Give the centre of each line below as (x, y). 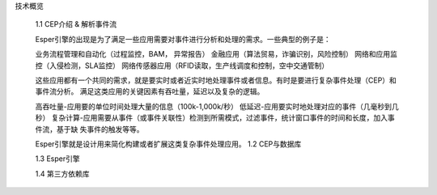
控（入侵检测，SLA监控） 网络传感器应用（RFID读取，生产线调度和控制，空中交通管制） (182, 66)
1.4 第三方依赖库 (62, 173)
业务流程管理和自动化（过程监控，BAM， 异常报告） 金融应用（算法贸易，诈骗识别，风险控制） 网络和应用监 (216, 54)
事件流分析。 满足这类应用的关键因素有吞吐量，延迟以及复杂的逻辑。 (150, 91)
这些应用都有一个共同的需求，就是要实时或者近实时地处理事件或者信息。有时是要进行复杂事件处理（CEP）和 (216, 80)
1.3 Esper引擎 (57, 159)
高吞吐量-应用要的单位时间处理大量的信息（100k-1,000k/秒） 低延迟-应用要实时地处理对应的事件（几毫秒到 (214, 106)
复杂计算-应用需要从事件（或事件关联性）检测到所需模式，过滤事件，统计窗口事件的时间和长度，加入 (220, 118)
